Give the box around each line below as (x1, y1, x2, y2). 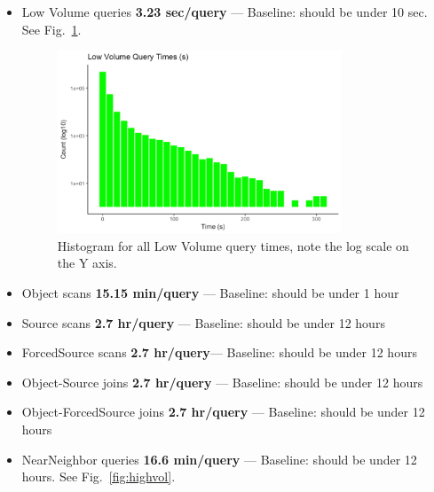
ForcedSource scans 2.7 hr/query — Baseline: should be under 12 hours (21, 343, 417, 362)
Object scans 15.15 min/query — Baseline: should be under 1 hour (21, 283, 399, 301)
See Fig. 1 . (21, 20, 82, 38)
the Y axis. (57, 254, 117, 272)
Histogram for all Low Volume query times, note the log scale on (57, 236, 409, 254)
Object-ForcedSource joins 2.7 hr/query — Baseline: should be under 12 (21, 402, 425, 421)
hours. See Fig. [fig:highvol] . (21, 467, 176, 486)
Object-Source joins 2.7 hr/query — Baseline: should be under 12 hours (21, 372, 423, 391)
